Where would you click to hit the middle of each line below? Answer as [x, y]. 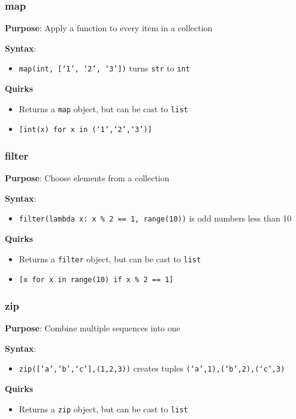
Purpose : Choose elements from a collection [87, 178]
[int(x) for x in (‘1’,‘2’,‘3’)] [85, 130]
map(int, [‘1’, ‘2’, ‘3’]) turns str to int [104, 68]
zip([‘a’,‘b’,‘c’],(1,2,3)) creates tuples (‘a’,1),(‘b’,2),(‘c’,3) [152, 368]
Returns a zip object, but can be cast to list [103, 408]
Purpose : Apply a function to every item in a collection [109, 28]
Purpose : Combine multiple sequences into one [93, 328]
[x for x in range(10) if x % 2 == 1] [96, 280]
